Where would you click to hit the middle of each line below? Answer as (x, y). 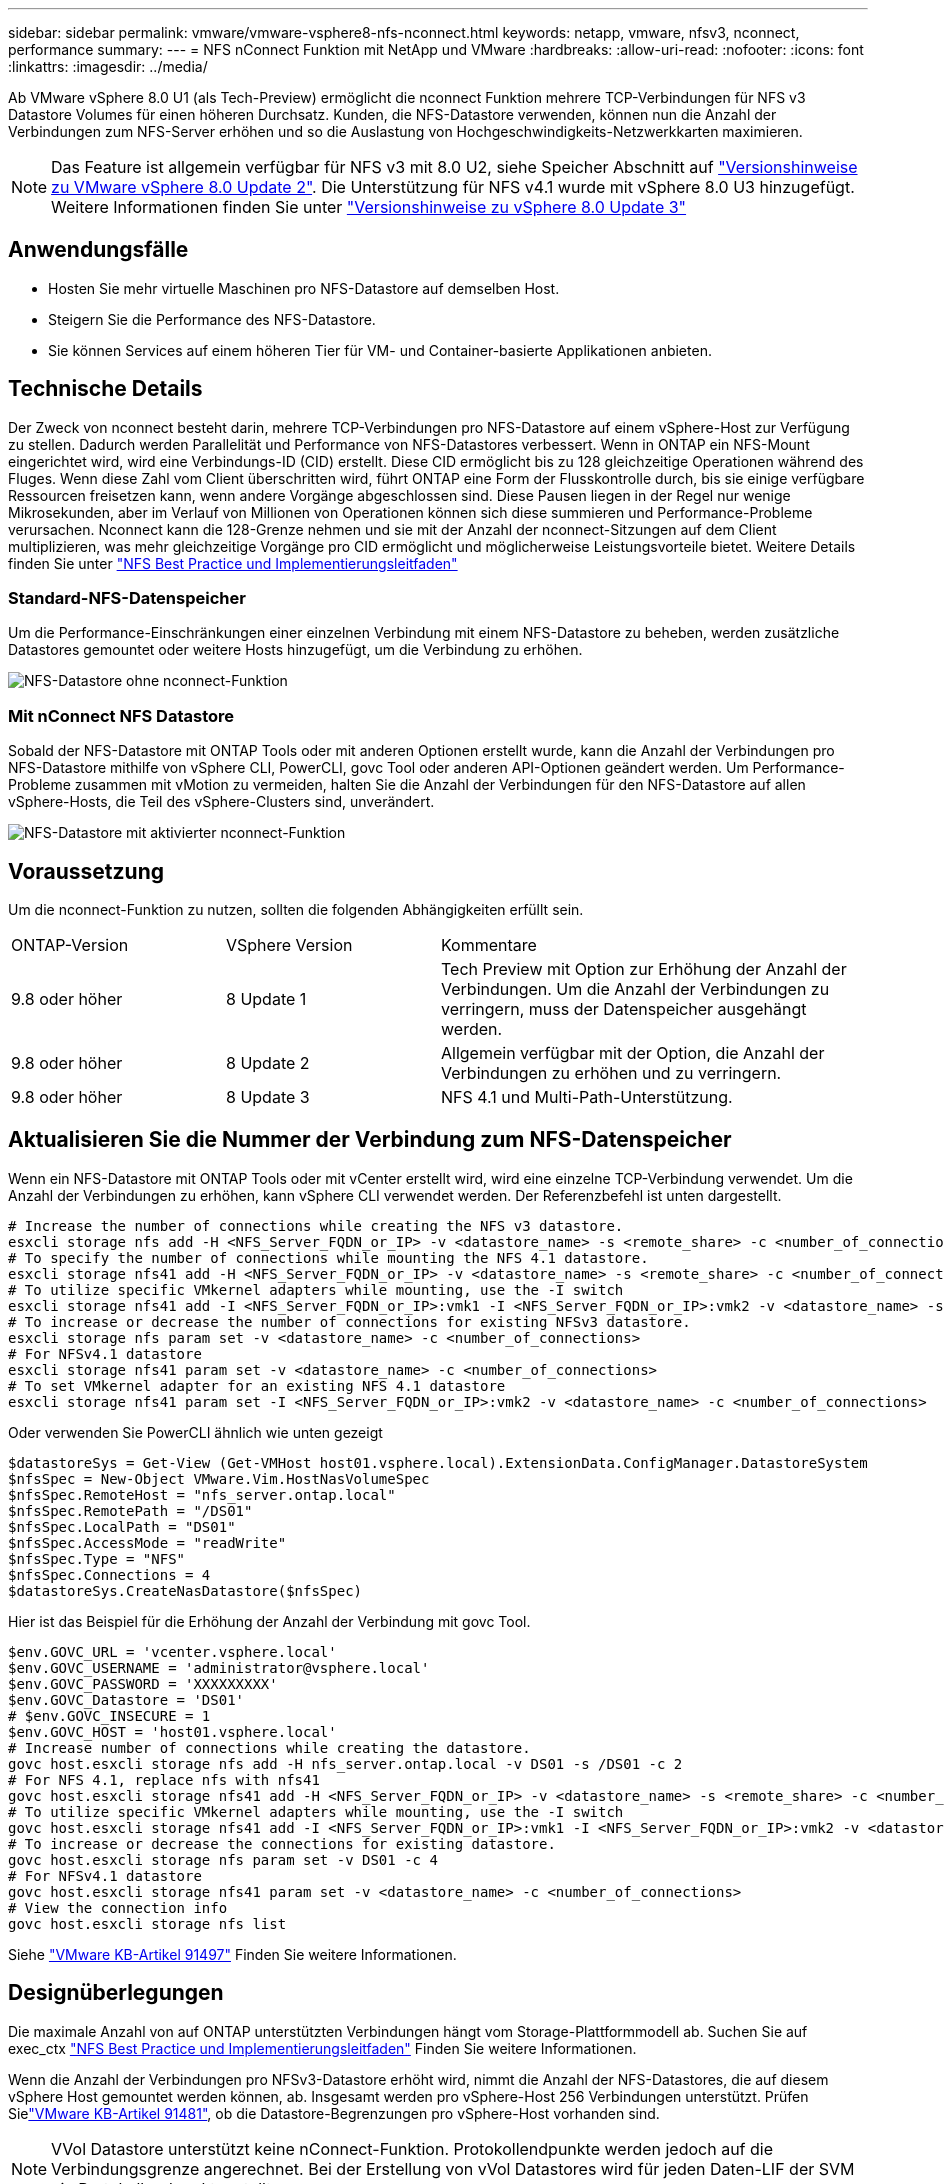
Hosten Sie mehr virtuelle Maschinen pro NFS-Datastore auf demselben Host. (304, 288)
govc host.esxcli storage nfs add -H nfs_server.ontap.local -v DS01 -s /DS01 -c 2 (345, 1763)
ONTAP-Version (70, 945)
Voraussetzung (86, 871)
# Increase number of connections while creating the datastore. (269, 1747)
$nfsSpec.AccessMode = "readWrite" (147, 1542)
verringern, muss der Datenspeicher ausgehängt (624, 1009)
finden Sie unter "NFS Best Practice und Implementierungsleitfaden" (233, 563)
